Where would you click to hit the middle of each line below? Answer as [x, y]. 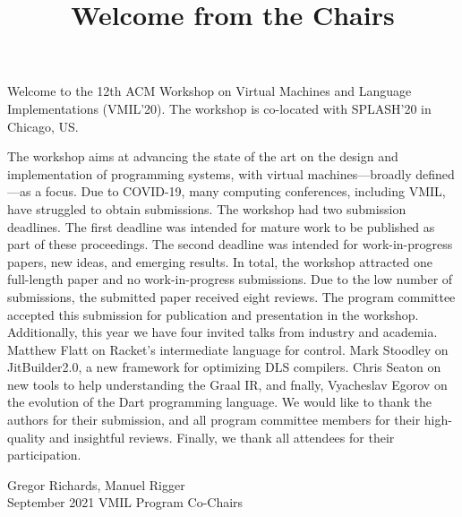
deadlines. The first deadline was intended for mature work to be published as [221, 226]
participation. [44, 455]
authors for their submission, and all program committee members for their [214, 420]
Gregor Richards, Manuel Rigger [96, 484]
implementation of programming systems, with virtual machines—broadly [210, 173]
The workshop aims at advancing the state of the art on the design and [203, 156]
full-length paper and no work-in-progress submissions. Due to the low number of [230, 279]
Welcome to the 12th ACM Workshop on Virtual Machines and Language [210, 91]
